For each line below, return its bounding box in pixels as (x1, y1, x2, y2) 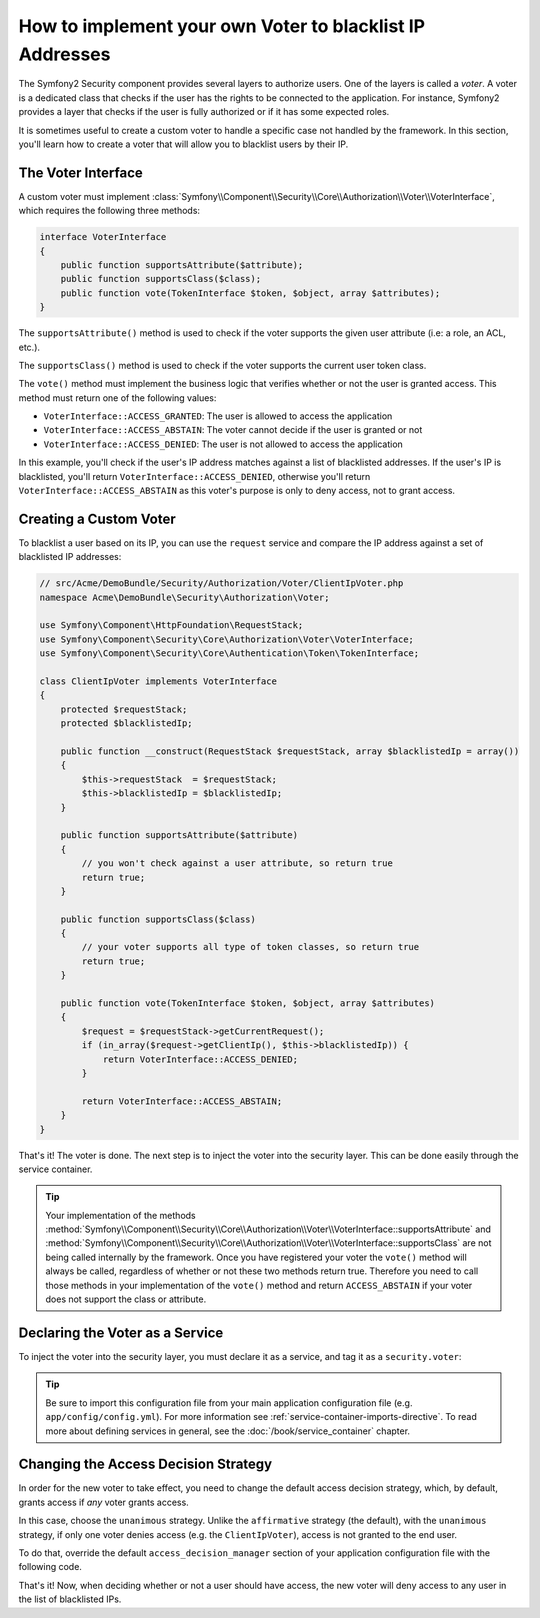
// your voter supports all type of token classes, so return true (81, 941, 420, 953)
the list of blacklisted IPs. (18, 1593, 122, 1605)
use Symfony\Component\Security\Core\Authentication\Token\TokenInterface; (39, 648, 420, 659)
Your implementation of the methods (45, 1209, 196, 1221)
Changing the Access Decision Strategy (18, 1456, 273, 1473)
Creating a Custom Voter (18, 510, 177, 527)
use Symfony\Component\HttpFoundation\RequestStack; (39, 620, 304, 631)
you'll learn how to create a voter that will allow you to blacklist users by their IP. (18, 138, 349, 150)
